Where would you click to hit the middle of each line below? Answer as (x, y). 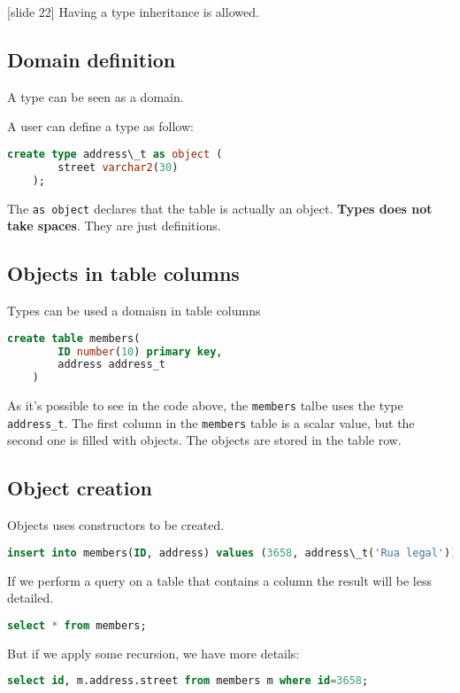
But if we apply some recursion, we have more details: (153, 653)
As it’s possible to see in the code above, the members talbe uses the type (205, 405)
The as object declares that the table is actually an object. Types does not (220, 208)
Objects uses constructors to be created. (116, 525)
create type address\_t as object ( (115, 154)
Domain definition (92, 59)
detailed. (31, 598)
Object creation (80, 488)
